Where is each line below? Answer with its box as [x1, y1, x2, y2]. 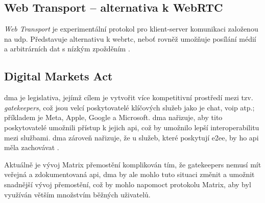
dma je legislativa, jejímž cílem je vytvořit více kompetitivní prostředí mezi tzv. [4, 92, 253, 103]
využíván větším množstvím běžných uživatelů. [4, 189, 151, 199]
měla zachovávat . [4, 142, 59, 153]
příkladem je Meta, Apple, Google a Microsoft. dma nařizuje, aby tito [4, 112, 223, 123]
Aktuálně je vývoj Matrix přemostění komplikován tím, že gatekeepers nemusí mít [4, 159, 261, 169]
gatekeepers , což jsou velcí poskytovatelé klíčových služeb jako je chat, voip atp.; [4, 102, 255, 112]
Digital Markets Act [4, 68, 113, 84]
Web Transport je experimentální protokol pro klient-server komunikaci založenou [4, 23, 258, 34]
